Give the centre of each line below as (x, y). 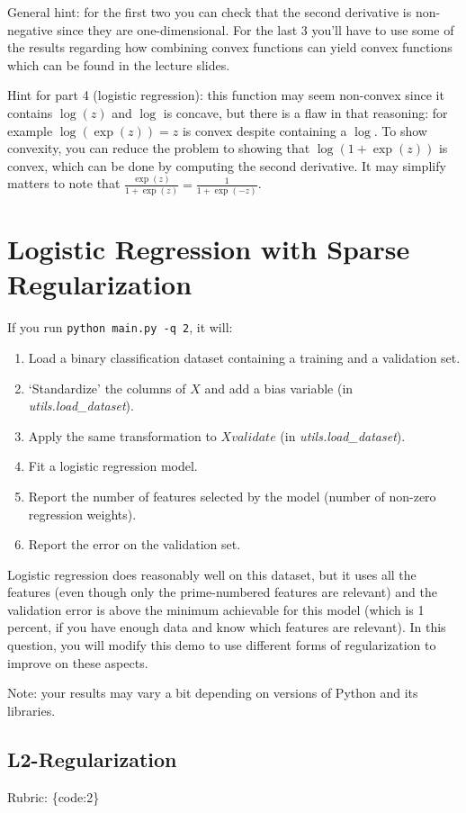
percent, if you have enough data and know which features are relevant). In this (227, 627)
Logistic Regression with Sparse (209, 249)
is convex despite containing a (264, 130)
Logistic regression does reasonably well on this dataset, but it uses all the (212, 574)
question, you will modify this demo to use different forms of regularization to (222, 645)
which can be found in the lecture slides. (119, 64)
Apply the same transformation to (122, 435)
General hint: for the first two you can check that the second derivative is (210, 12)
